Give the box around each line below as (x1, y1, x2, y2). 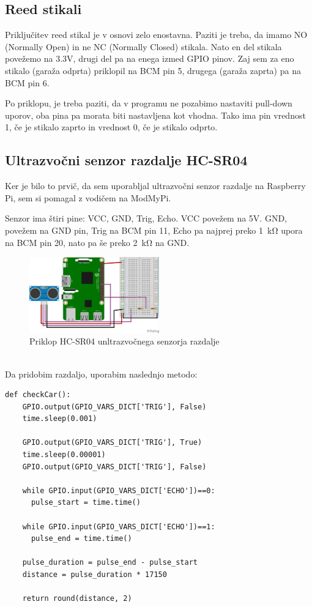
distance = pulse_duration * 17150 (22, 570, 167, 579)
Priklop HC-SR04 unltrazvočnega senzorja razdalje (29, 335, 220, 348)
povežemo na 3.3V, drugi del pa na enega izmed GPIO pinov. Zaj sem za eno (5, 52, 294, 65)
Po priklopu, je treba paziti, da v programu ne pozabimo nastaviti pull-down (5, 97, 292, 110)
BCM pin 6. (5, 76, 50, 89)
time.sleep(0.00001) (22, 450, 106, 460)
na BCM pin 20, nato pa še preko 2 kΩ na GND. (5, 236, 190, 248)
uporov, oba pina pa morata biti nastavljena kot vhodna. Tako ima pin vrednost (5, 108, 306, 121)
